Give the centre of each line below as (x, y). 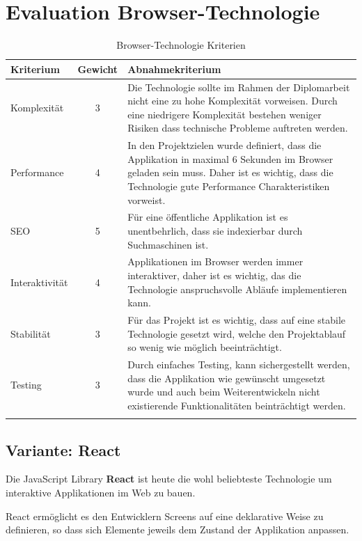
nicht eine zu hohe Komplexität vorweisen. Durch (233, 101)
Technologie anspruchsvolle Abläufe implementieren (237, 289)
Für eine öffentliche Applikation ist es (208, 217)
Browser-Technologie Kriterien (181, 45)
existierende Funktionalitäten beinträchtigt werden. (237, 405)
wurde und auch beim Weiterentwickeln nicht (224, 392)
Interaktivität (39, 282)
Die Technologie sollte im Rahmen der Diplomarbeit (239, 87)
